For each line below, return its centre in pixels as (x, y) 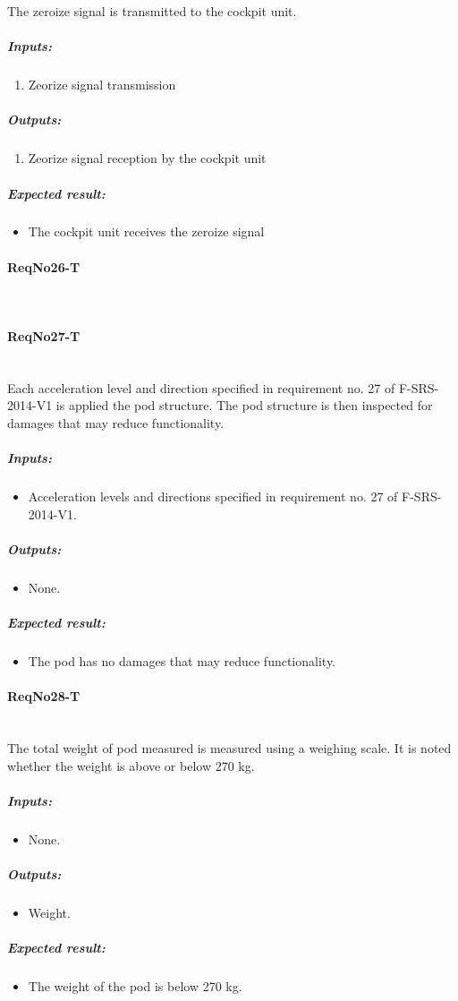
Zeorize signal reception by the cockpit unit (147, 158)
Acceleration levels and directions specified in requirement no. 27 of (213, 496)
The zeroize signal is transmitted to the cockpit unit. (152, 11)
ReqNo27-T (44, 336)
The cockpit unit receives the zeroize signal (146, 231)
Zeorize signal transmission (102, 85)
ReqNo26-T (44, 266)
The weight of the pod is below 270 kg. (135, 986)
